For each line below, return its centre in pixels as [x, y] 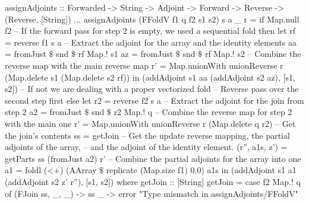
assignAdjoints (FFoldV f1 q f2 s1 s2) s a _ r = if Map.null [191, 19]
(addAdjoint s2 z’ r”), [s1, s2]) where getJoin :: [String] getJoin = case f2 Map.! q [153, 181]
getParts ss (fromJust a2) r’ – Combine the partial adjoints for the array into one [153, 158]
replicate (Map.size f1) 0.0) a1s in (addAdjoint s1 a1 [201, 170]
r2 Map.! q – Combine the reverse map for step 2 [203, 112]
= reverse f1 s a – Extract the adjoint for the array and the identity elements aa [151, 42]
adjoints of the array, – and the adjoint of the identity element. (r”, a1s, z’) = [146, 147]
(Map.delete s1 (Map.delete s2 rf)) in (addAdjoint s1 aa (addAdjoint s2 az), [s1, [150, 77]
